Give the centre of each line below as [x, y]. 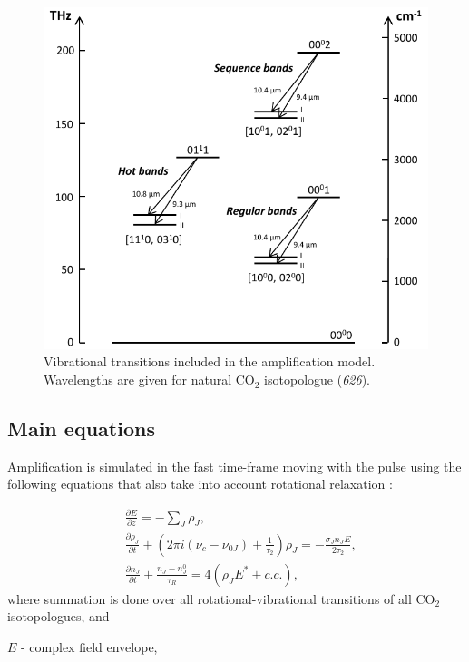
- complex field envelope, [89, 646]
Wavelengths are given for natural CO [149, 380]
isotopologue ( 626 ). [317, 380]
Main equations [81, 428]
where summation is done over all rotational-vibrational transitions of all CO [221, 598]
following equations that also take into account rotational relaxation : [200, 484]
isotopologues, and [59, 616]
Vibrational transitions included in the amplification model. [210, 361]
